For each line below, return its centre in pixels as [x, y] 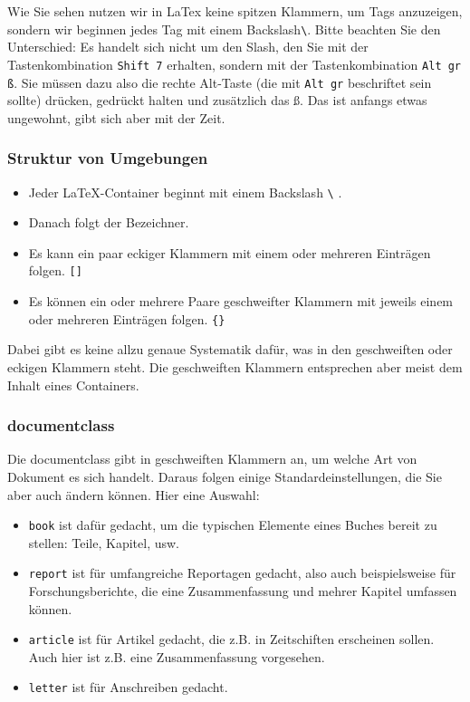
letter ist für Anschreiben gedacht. [128, 687]
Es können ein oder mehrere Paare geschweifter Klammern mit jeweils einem [241, 301]
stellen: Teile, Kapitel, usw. [104, 542]
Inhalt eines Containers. [73, 385]
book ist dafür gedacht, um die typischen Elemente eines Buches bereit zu [233, 525]
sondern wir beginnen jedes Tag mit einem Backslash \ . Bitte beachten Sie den [224, 29]
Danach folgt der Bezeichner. [109, 222]
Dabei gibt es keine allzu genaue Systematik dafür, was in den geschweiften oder [230, 349]
